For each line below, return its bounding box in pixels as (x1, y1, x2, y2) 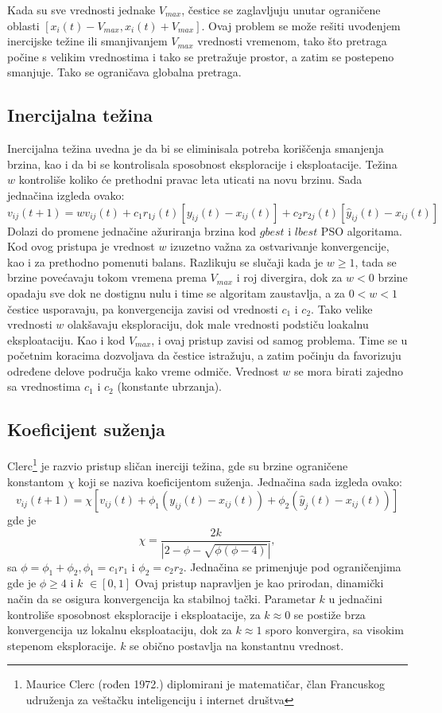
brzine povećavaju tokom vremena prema (7, 269, 207, 286)
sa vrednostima (7, 378, 81, 395)
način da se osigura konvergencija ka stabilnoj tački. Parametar (7, 590, 316, 607)
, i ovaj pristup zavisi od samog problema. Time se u (151, 331, 408, 348)
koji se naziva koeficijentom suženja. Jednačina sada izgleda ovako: (78, 473, 402, 489)
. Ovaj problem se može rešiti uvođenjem (201, 17, 401, 33)
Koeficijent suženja (7, 417, 165, 442)
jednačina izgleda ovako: (7, 186, 125, 203)
